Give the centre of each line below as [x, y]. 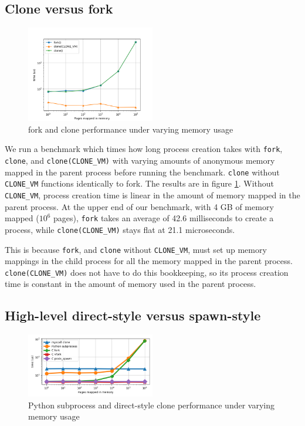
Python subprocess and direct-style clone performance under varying [151, 405]
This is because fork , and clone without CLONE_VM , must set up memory [136, 249]
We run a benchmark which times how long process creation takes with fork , [144, 149]
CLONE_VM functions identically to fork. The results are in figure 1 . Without [140, 183]
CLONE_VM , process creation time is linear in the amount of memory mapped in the [152, 195]
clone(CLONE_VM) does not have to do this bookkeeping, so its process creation [147, 272]
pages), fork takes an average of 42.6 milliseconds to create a [164, 218]
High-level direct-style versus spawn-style [133, 315]
